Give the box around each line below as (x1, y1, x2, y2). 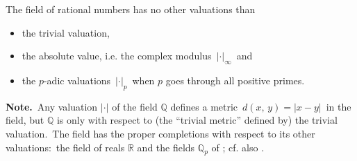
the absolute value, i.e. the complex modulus (22, 48, 212, 63)
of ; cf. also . (211, 140, 265, 154)
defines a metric (170, 99, 238, 113)
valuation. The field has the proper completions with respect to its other (6, 126, 315, 140)
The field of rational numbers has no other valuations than (6, 2, 256, 16)
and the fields (137, 140, 195, 154)
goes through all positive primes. (165, 73, 305, 87)
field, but (6, 113, 44, 127)
